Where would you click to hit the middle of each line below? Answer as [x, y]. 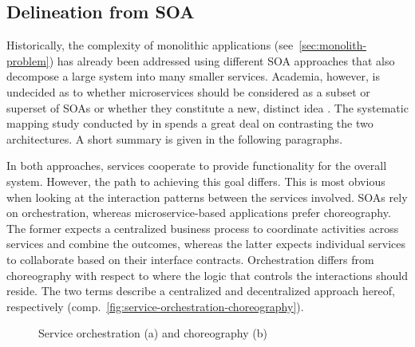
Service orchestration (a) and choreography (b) [153, 333]
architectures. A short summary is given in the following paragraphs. [175, 138]
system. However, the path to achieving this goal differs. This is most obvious [196, 181]
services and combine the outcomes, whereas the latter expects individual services [206, 244]
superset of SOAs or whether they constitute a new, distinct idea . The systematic [207, 107]
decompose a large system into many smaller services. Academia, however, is [194, 76]
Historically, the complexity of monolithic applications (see [150, 45]
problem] [28, 60]
